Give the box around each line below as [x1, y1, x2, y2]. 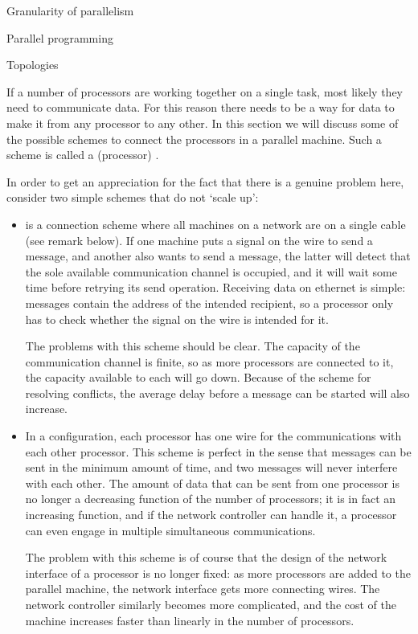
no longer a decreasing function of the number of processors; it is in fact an [25, 490, 396, 507]
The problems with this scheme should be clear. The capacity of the [25, 337, 360, 354]
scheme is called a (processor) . [6, 146, 159, 163]
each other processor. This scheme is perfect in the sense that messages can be [25, 443, 412, 460]
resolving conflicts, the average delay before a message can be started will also [25, 384, 410, 401]
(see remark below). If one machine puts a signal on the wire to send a [25, 231, 373, 248]
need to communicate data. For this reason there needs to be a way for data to [6, 99, 395, 116]
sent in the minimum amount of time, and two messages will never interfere [25, 459, 398, 476]
